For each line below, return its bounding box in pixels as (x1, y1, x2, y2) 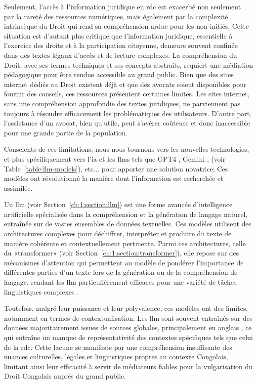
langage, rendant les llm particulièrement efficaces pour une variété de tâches (4, 277, 237, 287)
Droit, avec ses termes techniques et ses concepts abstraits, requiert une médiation (4, 59, 253, 70)
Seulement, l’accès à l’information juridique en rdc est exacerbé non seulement (4, 1, 241, 11)
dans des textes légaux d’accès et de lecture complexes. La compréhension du (4, 49, 237, 60)
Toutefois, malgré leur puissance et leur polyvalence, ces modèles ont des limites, (4, 303, 248, 313)
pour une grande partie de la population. (4, 127, 128, 137)
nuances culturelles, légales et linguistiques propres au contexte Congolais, (4, 351, 228, 362)
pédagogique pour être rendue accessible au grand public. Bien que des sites (4, 69, 234, 80)
